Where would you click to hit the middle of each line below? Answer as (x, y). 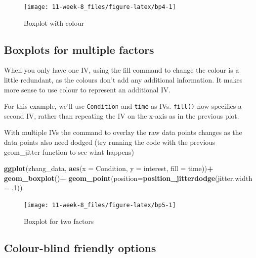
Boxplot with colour (54, 22)
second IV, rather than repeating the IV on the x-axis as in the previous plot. (122, 115)
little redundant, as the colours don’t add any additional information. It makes (123, 80)
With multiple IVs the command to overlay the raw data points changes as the (123, 132)
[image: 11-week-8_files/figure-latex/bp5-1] (100, 205)
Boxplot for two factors (59, 221)
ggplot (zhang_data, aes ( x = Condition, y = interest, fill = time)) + (109, 168)
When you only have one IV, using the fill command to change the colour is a (122, 70)
